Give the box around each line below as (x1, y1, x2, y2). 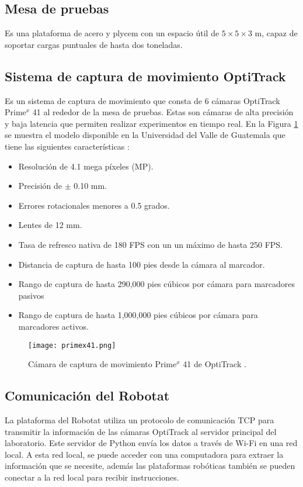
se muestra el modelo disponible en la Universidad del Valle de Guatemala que (5, 129, 285, 141)
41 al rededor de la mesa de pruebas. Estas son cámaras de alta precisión (32, 106, 294, 118)
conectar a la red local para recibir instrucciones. (5, 471, 179, 483)
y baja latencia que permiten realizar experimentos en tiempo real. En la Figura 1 (5, 117, 298, 129)
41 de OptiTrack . (183, 358, 246, 370)
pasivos (18, 289, 44, 301)
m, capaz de (255, 27, 298, 39)
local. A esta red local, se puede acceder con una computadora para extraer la (5, 448, 284, 460)
